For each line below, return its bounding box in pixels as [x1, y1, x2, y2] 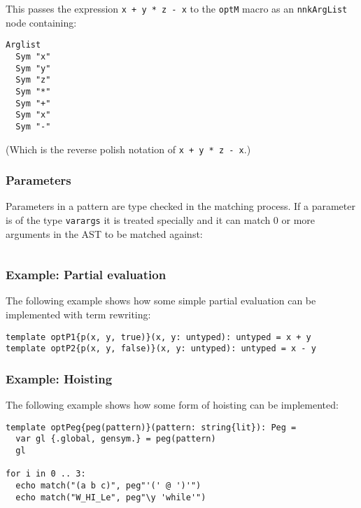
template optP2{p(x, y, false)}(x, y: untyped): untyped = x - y [6, 344, 316, 354]
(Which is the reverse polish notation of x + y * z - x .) [6, 141, 251, 156]
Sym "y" [15, 63, 51, 73]
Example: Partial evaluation [6, 266, 167, 283]
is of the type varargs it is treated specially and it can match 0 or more [6, 212, 316, 227]
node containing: [6, 15, 77, 29]
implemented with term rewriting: [6, 307, 151, 322]
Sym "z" [15, 75, 51, 85]
